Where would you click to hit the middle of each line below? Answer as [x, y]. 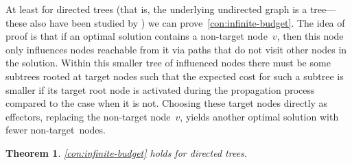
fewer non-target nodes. [56, 130]
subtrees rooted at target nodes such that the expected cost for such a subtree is [175, 76]
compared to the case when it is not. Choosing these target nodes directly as [167, 103]
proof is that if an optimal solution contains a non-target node [137, 36]
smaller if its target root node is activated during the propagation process [160, 89]
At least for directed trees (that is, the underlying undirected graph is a [156, 9]
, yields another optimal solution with [259, 116]
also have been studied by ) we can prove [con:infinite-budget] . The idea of [187, 22]
